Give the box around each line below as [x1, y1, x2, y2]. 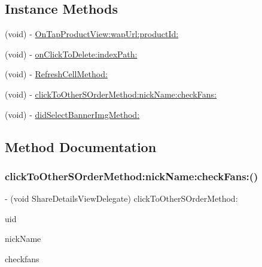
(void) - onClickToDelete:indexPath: [5, 47, 138, 60]
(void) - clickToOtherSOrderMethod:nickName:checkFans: [5, 87, 217, 100]
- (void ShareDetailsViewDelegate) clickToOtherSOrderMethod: [5, 192, 238, 205]
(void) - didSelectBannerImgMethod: [5, 108, 140, 120]
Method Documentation [5, 137, 157, 156]
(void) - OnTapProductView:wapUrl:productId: [5, 28, 179, 40]
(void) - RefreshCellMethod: [5, 68, 108, 80]
